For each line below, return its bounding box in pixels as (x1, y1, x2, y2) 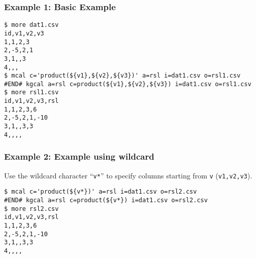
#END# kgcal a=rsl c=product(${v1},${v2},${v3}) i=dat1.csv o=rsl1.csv (4, 80, 251, 88)
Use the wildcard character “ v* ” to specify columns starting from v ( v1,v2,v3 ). (4, 170, 252, 180)
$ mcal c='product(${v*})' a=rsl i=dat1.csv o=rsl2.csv (4, 188, 197, 196)
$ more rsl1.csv (4, 89, 59, 96)
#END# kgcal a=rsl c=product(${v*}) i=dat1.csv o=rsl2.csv (4, 196, 208, 204)
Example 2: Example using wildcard (4, 150, 154, 163)
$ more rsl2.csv (4, 205, 59, 212)
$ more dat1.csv (4, 21, 59, 29)
